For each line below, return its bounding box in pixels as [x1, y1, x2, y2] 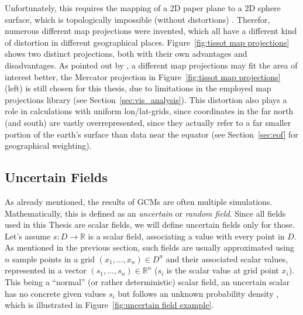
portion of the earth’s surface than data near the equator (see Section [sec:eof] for [5, 128, 298, 140]
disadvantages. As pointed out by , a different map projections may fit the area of [5, 59, 298, 71]
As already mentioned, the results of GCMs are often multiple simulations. [5, 195, 273, 207]
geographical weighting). [5, 139, 92, 152]
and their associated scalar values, [166, 252, 288, 265]
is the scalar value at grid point [166, 264, 279, 276]
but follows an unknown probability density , [118, 287, 279, 299]
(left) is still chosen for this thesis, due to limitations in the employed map [5, 82, 271, 94]
